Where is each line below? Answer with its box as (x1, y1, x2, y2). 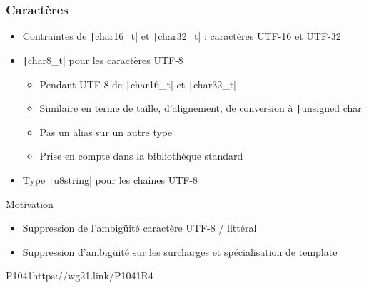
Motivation (6, 196, 54, 211)
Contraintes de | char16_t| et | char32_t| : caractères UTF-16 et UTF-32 (22, 29, 341, 43)
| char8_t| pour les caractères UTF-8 (22, 52, 183, 67)
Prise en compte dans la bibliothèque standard (39, 148, 243, 163)
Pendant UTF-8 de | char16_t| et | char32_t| (39, 76, 236, 91)
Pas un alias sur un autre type (39, 124, 173, 139)
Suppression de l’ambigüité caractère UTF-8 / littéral (22, 220, 257, 235)
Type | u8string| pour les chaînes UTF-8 (22, 173, 198, 187)
